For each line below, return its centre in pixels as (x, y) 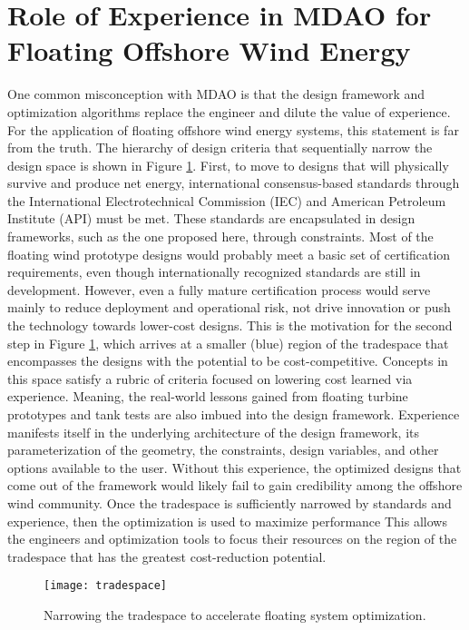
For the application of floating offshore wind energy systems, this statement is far (233, 129)
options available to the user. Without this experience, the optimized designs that (234, 467)
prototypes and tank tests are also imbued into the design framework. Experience (234, 414)
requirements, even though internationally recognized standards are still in (214, 272)
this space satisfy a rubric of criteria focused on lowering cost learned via (210, 378)
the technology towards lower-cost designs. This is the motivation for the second (230, 325)
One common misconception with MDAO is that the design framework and (216, 94)
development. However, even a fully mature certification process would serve (219, 289)
